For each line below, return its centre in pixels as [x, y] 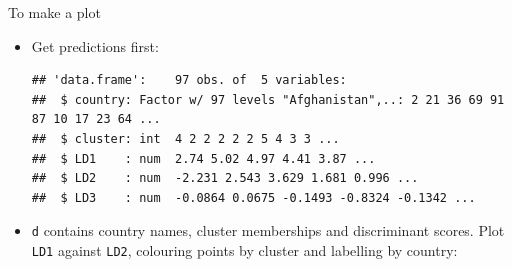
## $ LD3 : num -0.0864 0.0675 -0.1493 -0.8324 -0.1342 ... [253, 197]
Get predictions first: [95, 45]
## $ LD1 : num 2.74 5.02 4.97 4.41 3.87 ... [203, 158]
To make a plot [54, 12]
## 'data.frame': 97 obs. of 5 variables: [189, 80]
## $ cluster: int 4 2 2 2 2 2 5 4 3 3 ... [185, 138]
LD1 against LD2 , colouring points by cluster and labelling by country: [244, 250]
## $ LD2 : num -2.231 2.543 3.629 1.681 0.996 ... [225, 178]
